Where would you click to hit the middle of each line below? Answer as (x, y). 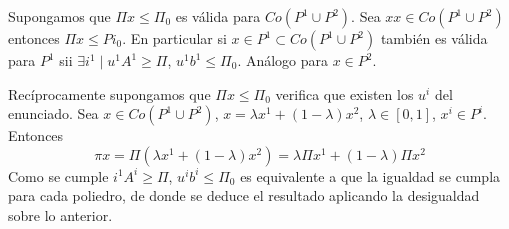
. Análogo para (283, 60)
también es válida (434, 38)
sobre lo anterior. (60, 214)
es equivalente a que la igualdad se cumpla (370, 175)
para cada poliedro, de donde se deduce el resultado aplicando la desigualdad (244, 195)
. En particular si (174, 38)
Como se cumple (58, 175)
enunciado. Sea (53, 113)
